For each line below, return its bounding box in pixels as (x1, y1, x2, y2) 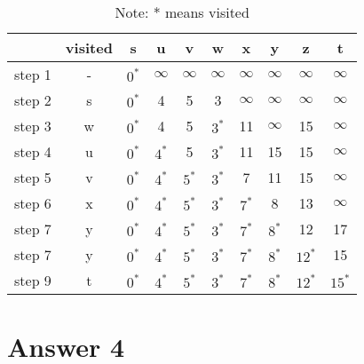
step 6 (14, 193, 51, 213)
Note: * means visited (115, 2, 249, 22)
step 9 (14, 270, 51, 290)
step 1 (14, 64, 51, 84)
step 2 (14, 90, 51, 110)
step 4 (14, 141, 51, 162)
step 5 (14, 167, 51, 187)
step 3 (14, 115, 51, 136)
